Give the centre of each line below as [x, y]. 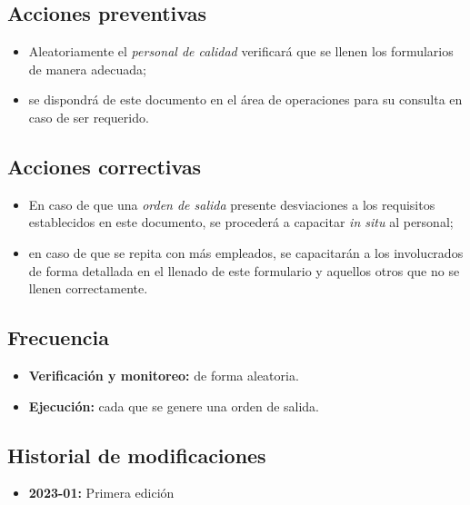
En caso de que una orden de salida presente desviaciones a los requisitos [232, 204]
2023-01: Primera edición [101, 493]
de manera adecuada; [87, 69]
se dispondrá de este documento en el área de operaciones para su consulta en [245, 99]
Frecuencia [59, 337]
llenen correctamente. [88, 288]
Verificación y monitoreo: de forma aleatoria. [164, 375]
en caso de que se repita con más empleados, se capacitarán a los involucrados [246, 252]
